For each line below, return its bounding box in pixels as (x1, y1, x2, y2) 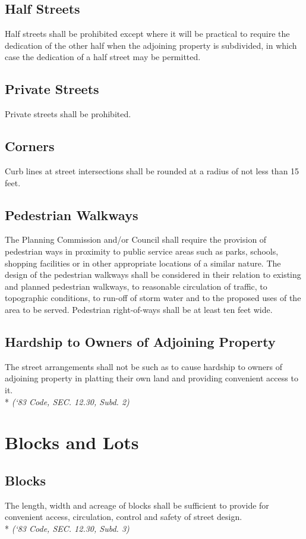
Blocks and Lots (5, 430, 139, 455)
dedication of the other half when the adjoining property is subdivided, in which (5, 39, 297, 51)
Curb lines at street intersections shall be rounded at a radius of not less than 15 (5, 164, 299, 177)
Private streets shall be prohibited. (5, 108, 131, 120)
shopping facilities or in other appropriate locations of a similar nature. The (5, 256, 281, 269)
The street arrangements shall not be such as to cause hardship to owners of (5, 360, 283, 372)
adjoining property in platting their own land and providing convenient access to (5, 372, 298, 384)
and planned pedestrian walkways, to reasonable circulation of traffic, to (5, 280, 267, 292)
